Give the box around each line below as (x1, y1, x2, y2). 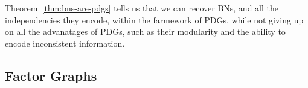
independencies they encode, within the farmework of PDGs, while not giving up (5, 13, 304, 26)
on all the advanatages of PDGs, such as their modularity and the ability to (5, 25, 286, 38)
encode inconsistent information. (5, 37, 125, 49)
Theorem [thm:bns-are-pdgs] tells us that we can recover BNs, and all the (5, 2, 278, 14)
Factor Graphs (5, 66, 97, 84)
